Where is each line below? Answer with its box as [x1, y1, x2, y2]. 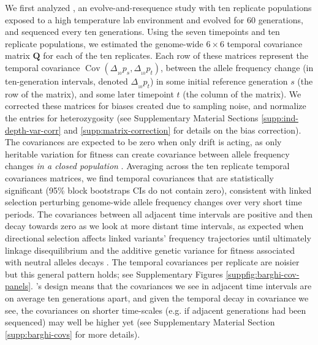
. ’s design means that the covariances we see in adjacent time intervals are [31, 279, 312, 292]
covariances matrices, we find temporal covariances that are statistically [5, 171, 274, 184]
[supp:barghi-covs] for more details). [5, 327, 140, 340]
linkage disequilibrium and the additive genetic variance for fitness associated [5, 243, 295, 256]
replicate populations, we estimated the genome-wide [5, 37, 203, 50]
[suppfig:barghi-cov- [225, 267, 300, 280]
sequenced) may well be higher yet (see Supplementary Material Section [5, 316, 275, 328]
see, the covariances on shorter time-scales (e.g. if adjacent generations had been [5, 303, 306, 316]
